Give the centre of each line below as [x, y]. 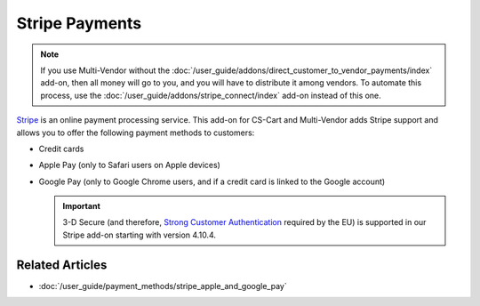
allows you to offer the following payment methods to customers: [136, 133]
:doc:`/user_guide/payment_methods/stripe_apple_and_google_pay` [163, 286]
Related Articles [62, 265]
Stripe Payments [79, 23]
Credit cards [61, 149]
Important [82, 206]
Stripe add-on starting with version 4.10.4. [140, 235]
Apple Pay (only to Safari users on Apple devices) [130, 165]
